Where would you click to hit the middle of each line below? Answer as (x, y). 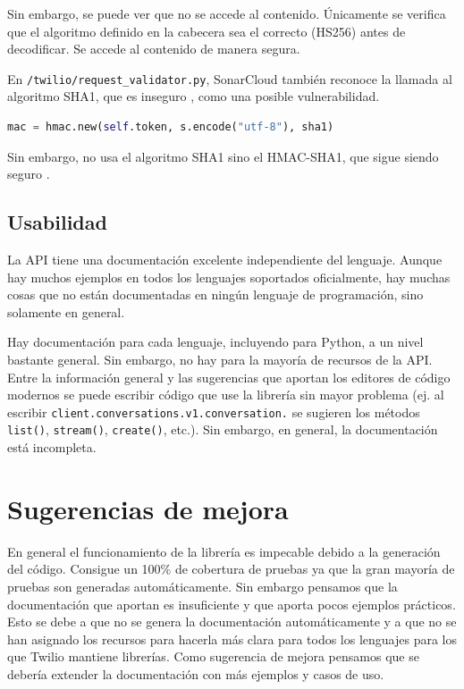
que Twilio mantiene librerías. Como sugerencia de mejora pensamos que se (213, 656)
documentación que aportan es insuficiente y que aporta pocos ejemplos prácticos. (232, 604)
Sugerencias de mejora (148, 508)
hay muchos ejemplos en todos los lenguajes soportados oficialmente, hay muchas (229, 277)
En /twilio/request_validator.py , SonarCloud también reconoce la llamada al (230, 78)
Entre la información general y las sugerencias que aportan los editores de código (229, 377)
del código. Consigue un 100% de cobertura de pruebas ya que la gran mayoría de (231, 569)
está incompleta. (52, 447)
